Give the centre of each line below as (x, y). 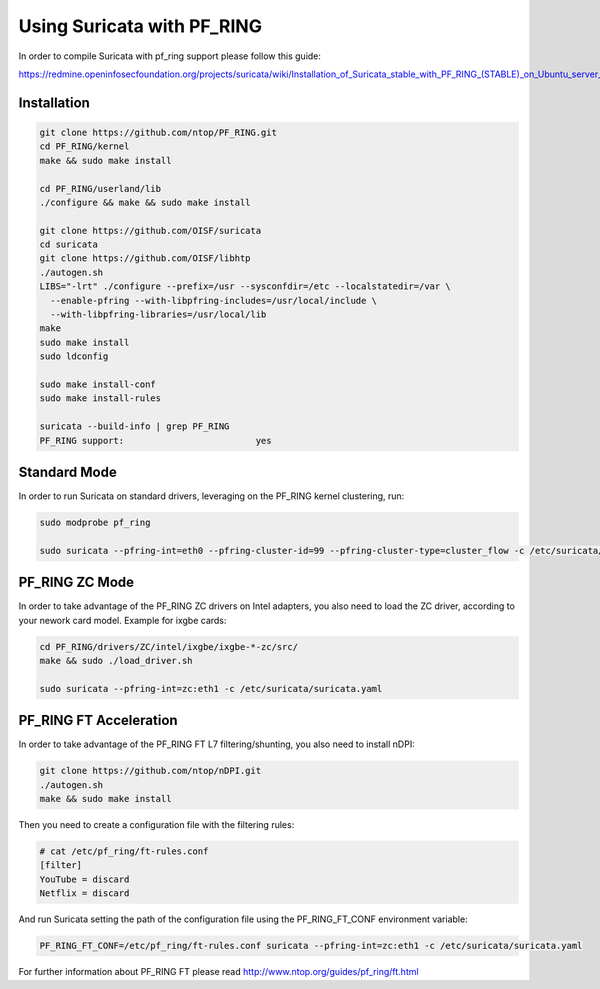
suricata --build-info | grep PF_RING (134, 426)
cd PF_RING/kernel (84, 146)
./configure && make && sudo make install (145, 202)
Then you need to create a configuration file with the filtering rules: (156, 825)
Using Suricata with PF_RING (140, 26)
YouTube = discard (84, 879)
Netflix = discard (84, 893)
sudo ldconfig (74, 356)
